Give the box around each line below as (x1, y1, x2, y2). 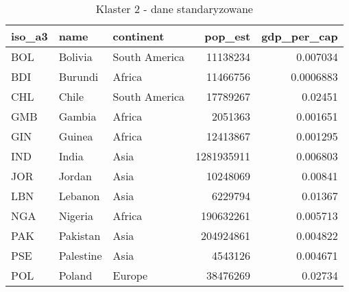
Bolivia (58, 49, 93, 64)
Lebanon (58, 188, 100, 204)
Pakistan (58, 228, 101, 243)
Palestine (58, 247, 102, 263)
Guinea (58, 128, 93, 144)
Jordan (58, 168, 92, 184)
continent (112, 28, 165, 44)
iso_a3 (11, 28, 48, 44)
